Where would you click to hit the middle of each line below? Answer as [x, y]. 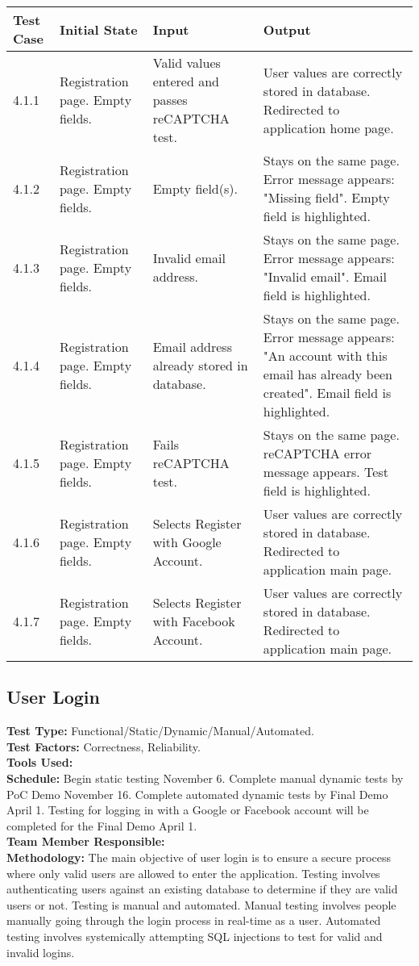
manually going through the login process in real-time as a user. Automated [194, 920]
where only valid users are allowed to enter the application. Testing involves [193, 873]
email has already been [328, 374]
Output [287, 29]
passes [170, 100]
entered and [186, 81]
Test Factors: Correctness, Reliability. [104, 746]
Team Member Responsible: [86, 841]
